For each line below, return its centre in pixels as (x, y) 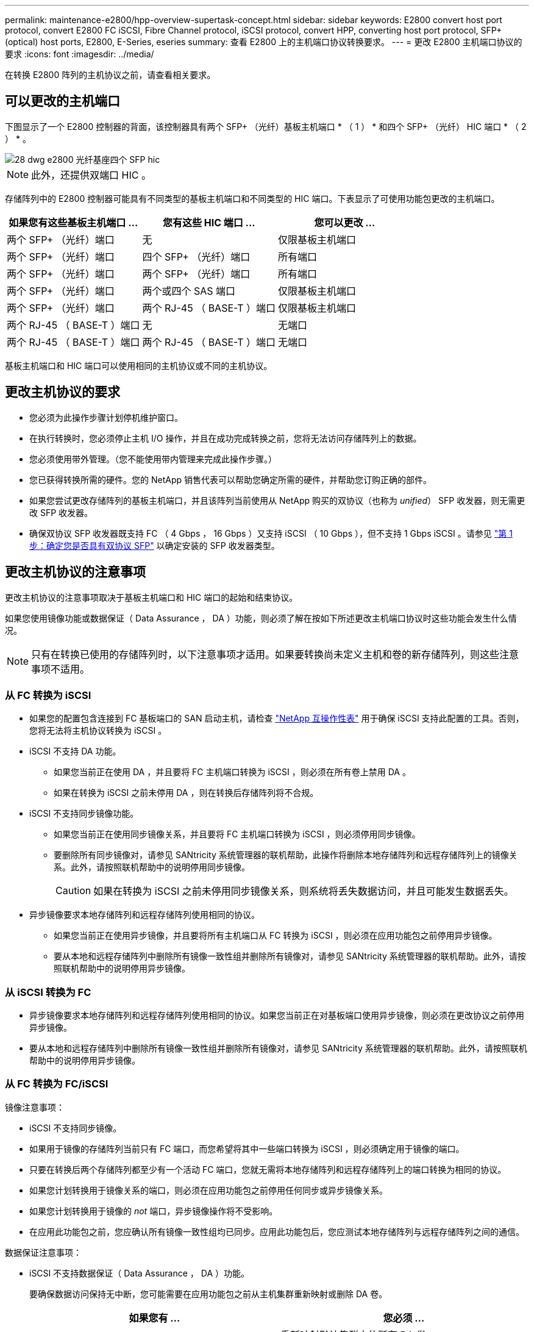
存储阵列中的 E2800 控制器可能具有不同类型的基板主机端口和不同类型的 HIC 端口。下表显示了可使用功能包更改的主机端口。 (252, 198)
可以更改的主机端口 (62, 101)
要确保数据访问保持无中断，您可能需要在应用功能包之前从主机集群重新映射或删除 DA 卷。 (208, 1294)
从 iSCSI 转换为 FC (48, 992)
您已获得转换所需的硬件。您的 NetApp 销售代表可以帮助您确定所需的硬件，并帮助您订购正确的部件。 (230, 479)
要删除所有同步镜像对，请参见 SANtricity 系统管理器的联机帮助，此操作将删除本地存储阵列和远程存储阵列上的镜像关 (286, 855)
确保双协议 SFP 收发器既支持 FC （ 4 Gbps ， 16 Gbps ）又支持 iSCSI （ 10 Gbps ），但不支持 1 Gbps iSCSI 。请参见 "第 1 (271, 533)
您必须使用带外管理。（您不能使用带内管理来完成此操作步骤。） (153, 459)
